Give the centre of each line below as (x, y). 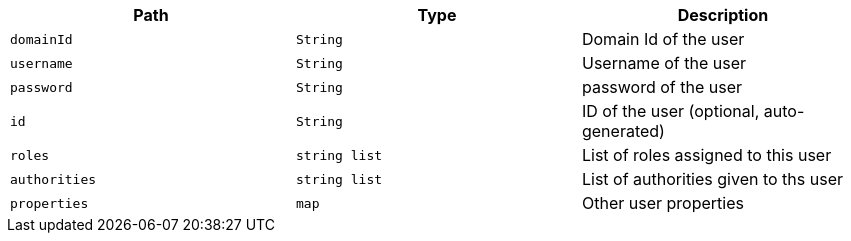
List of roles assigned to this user (706, 155)
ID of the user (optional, (670, 111)
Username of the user (663, 63)
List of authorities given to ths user (712, 179)
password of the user (662, 87)
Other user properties (662, 203)
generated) (623, 131)
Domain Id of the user (663, 39)
